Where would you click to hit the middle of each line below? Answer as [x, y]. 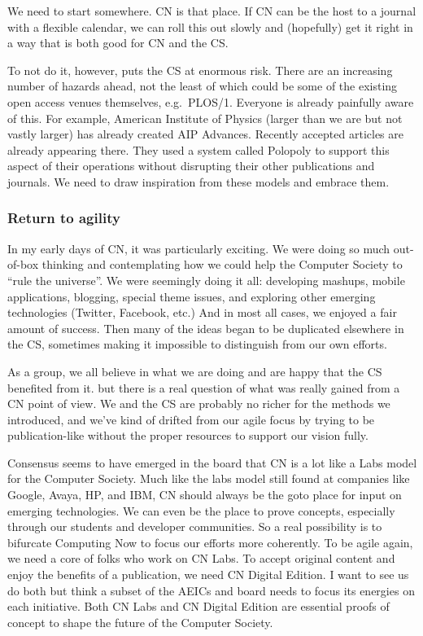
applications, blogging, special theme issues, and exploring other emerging [192, 296]
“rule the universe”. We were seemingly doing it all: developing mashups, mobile [206, 280]
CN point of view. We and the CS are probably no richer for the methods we [199, 404]
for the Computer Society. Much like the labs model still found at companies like [209, 478]
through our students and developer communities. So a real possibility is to [195, 526]
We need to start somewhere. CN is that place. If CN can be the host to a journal [212, 11]
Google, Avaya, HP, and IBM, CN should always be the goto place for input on [205, 495]
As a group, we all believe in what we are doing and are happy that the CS [195, 371]
